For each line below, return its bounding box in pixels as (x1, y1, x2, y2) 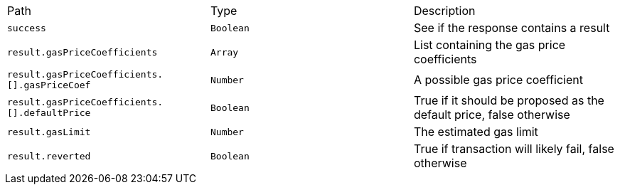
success (7, 22, 46, 33)
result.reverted (7, 150, 91, 162)
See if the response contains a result (413, 21, 610, 35)
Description (413, 4, 476, 18)
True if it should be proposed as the (413, 93, 604, 107)
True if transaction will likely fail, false (413, 142, 614, 156)
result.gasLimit (7, 126, 91, 137)
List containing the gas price (413, 38, 566, 52)
